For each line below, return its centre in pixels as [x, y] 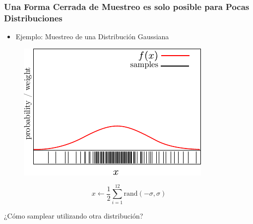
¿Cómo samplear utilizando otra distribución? [74, 216]
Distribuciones [33, 18]
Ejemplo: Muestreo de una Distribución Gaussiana [92, 37]
